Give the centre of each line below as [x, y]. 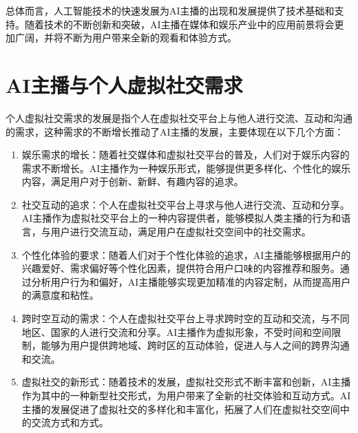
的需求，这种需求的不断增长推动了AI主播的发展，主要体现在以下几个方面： [175, 131]
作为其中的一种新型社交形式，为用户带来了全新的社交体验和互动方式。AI [186, 395]
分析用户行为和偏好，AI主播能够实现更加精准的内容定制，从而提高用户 [191, 281]
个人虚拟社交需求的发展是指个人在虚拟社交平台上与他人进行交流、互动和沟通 [179, 117]
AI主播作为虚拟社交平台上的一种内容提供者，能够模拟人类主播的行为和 [181, 218]
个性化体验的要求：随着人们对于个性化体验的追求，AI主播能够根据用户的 [186, 254]
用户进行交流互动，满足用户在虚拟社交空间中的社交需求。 [181, 232]
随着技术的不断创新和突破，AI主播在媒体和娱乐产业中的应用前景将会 [179, 24]
